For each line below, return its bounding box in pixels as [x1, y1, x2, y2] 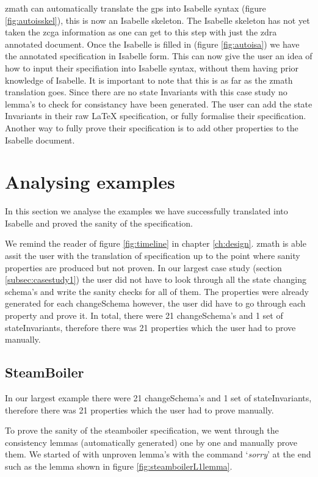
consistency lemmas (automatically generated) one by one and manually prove [5, 435, 298, 448]
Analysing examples [5, 169, 175, 194]
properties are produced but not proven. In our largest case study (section [5, 261, 282, 274]
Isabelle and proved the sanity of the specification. [5, 216, 193, 229]
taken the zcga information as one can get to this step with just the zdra [5, 26, 277, 38]
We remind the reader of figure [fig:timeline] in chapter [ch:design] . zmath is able [5, 237, 306, 250]
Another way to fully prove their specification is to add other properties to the [5, 121, 298, 134]
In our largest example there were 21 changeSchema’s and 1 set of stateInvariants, [5, 391, 312, 404]
